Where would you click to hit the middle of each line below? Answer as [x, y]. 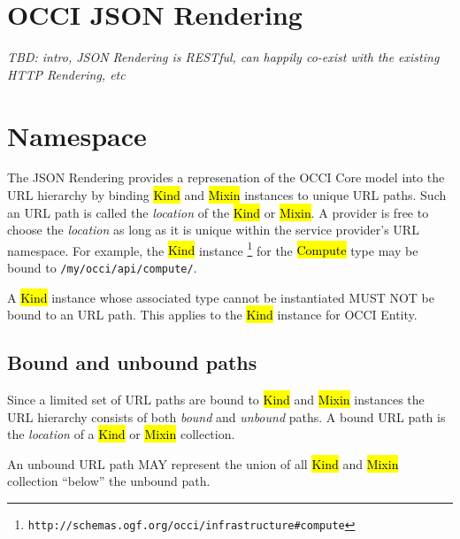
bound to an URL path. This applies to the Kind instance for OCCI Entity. [212, 315]
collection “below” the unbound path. [109, 481]
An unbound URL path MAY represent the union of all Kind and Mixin [203, 463]
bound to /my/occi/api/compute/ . [102, 268]
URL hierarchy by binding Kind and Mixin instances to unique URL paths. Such [227, 195]
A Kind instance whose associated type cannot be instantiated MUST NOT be [221, 297]
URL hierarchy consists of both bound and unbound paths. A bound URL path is [226, 416]
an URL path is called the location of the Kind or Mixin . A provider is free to [218, 212]
